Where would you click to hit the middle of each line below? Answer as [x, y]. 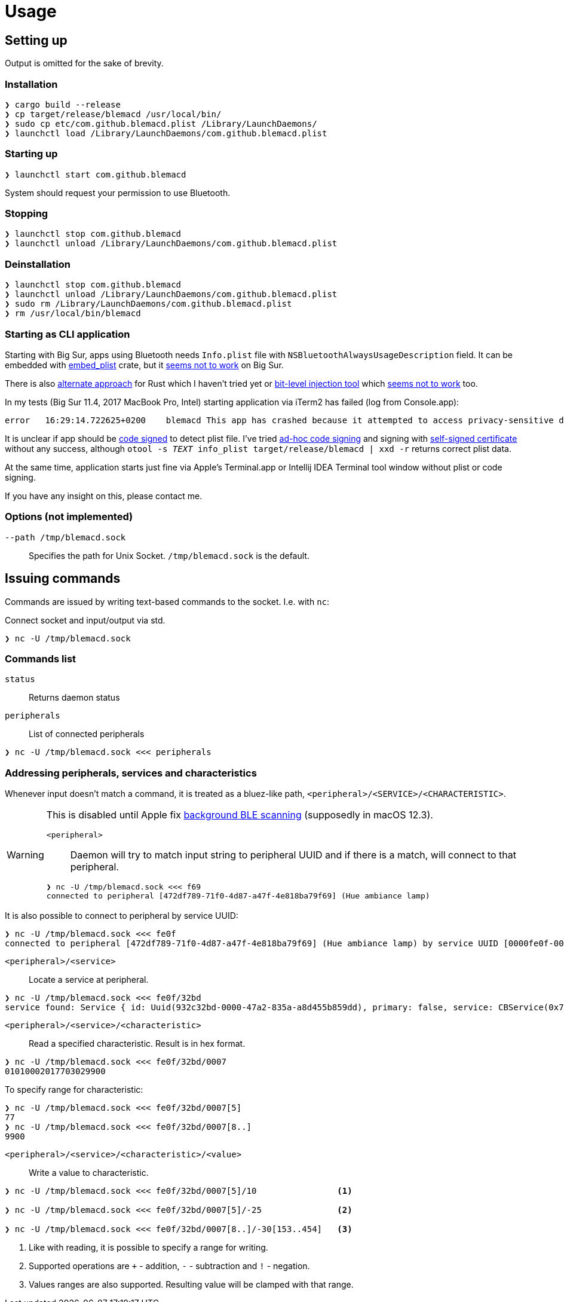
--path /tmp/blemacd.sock [65, 537]
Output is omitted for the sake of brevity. [84, 63]
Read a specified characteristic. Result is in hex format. [137, 1044]
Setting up [36, 40]
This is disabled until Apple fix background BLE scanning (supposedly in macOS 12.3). [240, 815]
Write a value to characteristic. [89, 1173]
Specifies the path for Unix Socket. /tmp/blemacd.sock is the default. [169, 555]
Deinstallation [38, 264]
